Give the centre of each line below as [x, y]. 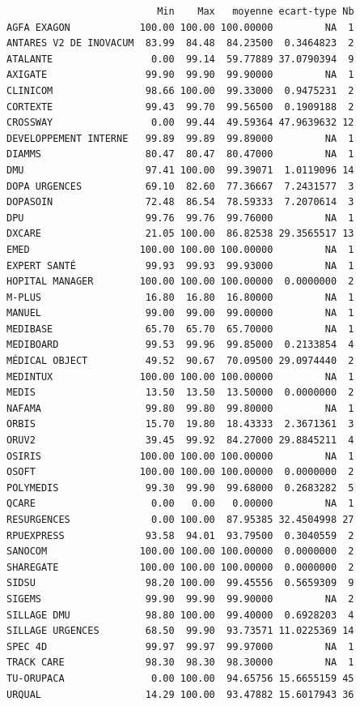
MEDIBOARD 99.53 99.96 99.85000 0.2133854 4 [180, 345]
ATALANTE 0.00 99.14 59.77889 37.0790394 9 [180, 59]
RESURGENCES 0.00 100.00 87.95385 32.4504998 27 [180, 520]
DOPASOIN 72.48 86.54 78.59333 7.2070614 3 [180, 202]
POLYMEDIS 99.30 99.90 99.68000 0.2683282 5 [180, 488]
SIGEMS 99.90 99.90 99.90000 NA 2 [180, 599]
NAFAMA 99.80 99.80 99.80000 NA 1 [180, 408]
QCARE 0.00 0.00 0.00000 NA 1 [180, 504]
